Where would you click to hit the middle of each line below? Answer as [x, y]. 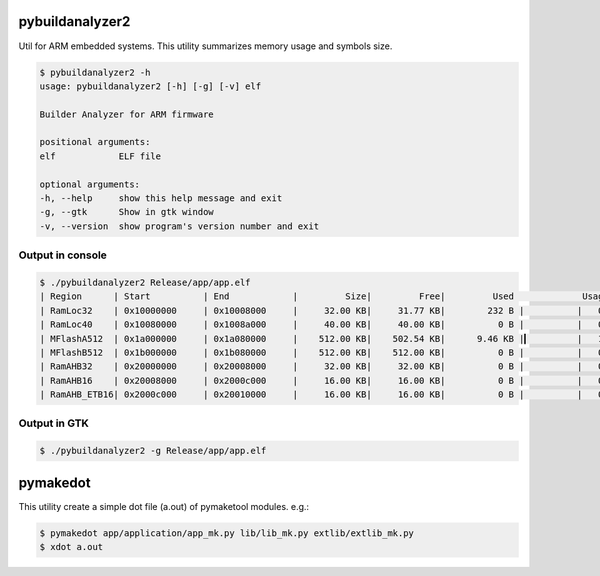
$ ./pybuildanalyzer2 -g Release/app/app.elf [153, 451]
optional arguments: [89, 184]
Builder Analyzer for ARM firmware [126, 114]
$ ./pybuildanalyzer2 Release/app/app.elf [145, 282]
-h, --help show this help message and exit [161, 198]
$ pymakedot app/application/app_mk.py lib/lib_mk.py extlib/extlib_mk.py [227, 533]
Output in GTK [54, 423]
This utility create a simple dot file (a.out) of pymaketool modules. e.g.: [164, 506]
